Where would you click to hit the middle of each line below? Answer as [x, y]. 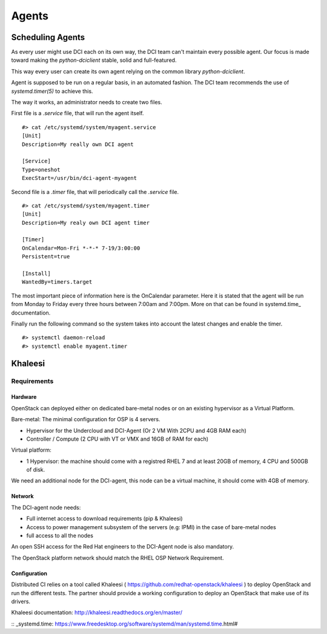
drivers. [21, 601]
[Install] [36, 274]
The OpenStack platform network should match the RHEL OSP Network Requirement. [117, 558]
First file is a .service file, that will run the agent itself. [78, 113]
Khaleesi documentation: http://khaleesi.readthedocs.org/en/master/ [97, 613]
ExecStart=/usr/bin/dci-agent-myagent [80, 178]
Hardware [24, 397]
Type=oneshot [41, 169]
